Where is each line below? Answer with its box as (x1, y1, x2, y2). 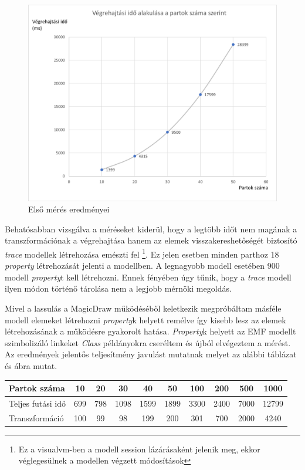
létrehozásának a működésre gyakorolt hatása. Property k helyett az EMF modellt (5, 325, 296, 337)
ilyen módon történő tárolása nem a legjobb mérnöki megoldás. (5, 282, 232, 295)
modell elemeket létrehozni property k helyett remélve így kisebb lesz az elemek (5, 313, 286, 326)
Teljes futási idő (9, 397, 66, 409)
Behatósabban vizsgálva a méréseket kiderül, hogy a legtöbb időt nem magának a (5, 222, 297, 235)
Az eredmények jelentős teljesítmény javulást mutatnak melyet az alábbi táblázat (5, 348, 297, 360)
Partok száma (9, 382, 65, 394)
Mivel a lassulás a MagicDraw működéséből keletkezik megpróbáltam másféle (5, 302, 282, 314)
